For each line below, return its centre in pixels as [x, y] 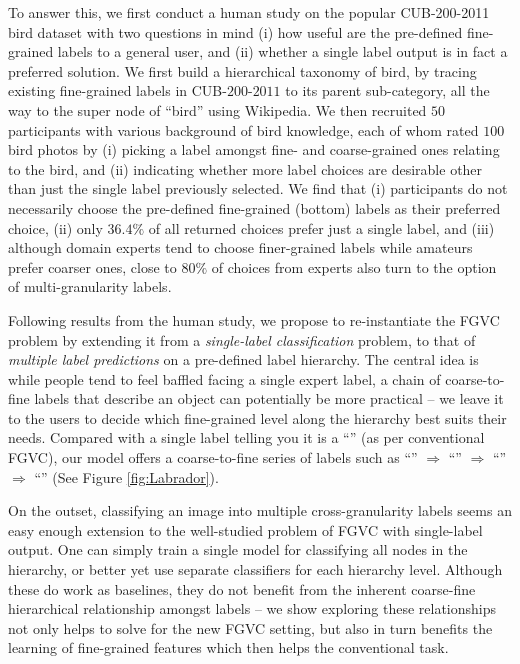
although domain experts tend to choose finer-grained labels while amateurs [240, 247]
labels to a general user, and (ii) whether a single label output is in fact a [282, 51]
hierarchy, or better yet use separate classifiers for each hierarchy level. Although [255, 569]
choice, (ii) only [55, 227]
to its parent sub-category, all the [387, 90]
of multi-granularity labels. [90, 286]
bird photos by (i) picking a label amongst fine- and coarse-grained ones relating [254, 149]
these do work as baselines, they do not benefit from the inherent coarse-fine [242, 588]
